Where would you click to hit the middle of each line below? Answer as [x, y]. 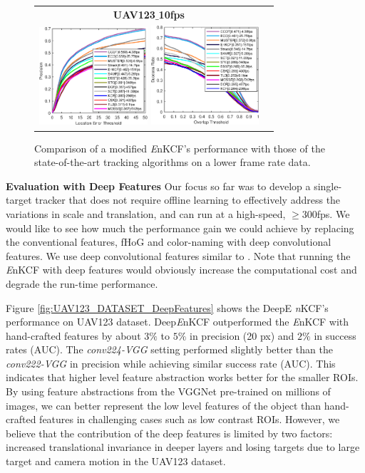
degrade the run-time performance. [82, 283]
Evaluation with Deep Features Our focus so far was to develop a [158, 186]
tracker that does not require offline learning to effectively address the [188, 200]
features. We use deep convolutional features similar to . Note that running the [178, 255]
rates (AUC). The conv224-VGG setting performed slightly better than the [169, 349]
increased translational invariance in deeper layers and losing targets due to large [183, 447]
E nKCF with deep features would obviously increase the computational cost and [181, 270]
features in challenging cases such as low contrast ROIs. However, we [190, 419]
